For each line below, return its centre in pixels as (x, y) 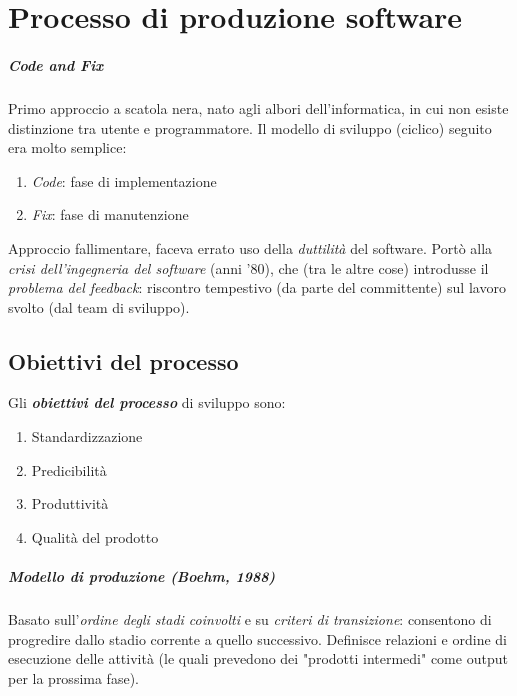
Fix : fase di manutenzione (110, 214)
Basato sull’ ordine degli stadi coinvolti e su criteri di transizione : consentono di (250, 619)
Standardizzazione (87, 436)
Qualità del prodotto (95, 536)
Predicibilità (69, 469)
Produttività (70, 503)
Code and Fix (56, 64)
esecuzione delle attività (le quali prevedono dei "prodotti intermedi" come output (258, 658)
